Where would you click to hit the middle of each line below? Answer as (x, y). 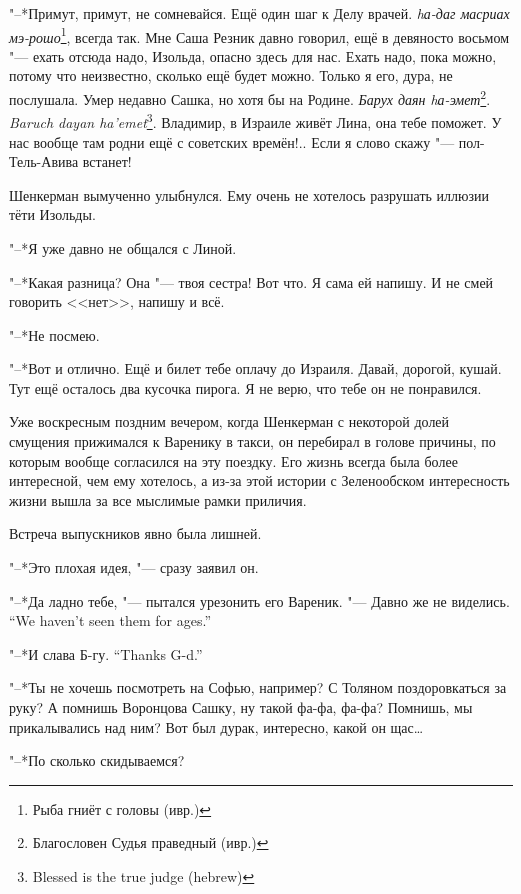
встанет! (107, 161)
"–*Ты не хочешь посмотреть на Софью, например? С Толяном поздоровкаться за (258, 687)
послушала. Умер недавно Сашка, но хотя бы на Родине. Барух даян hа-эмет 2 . (250, 97)
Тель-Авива (44, 161)
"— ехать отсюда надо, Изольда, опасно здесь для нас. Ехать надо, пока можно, (253, 55)
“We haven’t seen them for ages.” (110, 620)
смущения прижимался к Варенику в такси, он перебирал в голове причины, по (252, 441)
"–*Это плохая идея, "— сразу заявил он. (134, 567)
